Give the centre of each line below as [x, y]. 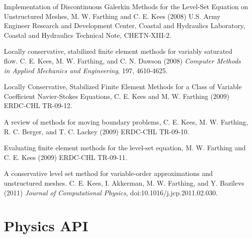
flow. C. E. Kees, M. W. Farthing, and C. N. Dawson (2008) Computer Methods [122, 60]
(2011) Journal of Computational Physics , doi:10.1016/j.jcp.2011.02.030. [111, 192]
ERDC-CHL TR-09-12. [38, 105]
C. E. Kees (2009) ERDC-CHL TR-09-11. [66, 157]
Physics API [46, 226]
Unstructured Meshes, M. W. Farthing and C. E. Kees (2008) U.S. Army [112, 16]
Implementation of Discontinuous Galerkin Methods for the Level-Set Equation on [126, 6]
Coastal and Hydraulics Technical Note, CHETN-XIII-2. [88, 35]
